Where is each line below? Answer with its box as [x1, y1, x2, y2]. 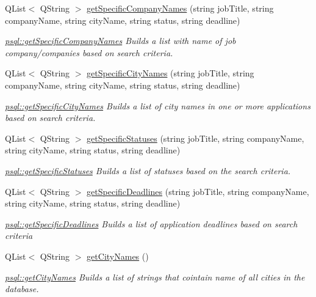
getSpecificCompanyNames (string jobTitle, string [87, 2, 274, 14]
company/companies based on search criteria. [5, 46, 173, 59]
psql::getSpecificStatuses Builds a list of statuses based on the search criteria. [5, 164, 291, 177]
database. [5, 282, 39, 295]
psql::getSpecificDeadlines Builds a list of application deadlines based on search [5, 217, 298, 230]
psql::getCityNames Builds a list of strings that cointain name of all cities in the [5, 270, 305, 283]
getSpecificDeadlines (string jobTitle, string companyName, [87, 185, 309, 197]
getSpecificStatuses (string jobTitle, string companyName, [87, 131, 304, 144]
